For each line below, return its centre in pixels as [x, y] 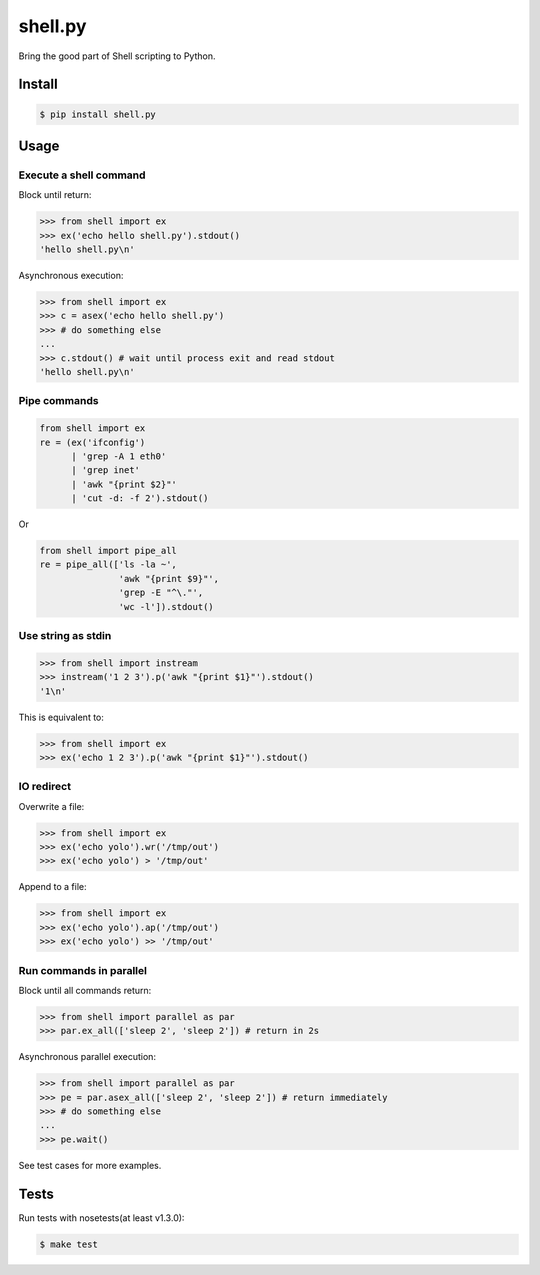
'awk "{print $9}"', [169, 578]
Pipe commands [58, 401]
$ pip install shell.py [98, 114]
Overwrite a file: [51, 806]
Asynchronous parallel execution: [87, 1057]
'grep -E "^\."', [161, 593]
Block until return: [55, 195]
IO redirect [45, 787]
